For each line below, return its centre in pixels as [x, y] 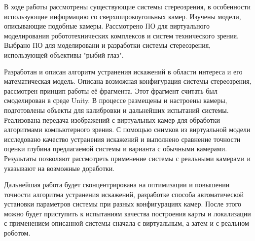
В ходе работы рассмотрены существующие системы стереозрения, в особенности [127, 6]
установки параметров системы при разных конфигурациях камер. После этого [123, 204]
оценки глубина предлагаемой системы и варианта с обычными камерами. [116, 149]
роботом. [17, 233]
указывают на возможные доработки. [59, 168]
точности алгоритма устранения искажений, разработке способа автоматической [124, 194]
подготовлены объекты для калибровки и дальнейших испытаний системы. [116, 110]
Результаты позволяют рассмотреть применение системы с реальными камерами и [127, 158]
